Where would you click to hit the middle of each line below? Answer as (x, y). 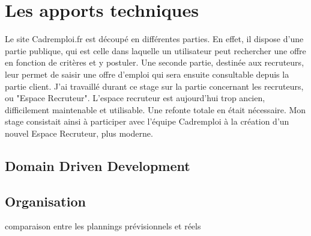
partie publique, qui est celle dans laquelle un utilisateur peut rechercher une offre (155, 50)
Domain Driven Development (98, 165)
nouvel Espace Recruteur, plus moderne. (79, 133)
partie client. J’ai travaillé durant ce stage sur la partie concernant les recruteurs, (154, 86)
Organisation (45, 201)
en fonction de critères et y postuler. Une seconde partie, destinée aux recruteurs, (155, 62)
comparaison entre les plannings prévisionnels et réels (103, 226)
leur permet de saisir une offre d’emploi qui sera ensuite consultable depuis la (147, 74)
